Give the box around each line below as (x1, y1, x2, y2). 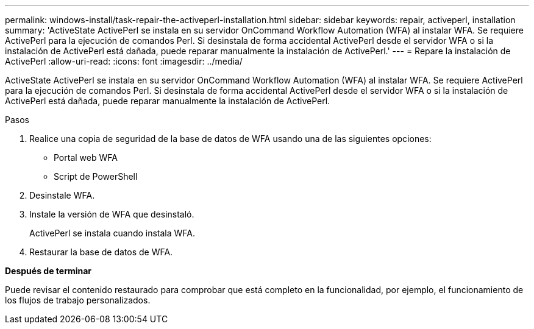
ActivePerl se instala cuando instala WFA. (29, 228, 196, 238)
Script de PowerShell (54, 171, 138, 182)
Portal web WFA (54, 152, 118, 163)
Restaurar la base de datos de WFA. (29, 247, 173, 257)
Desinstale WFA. (29, 190, 95, 200)
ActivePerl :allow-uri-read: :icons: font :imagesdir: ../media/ (5, 56, 243, 66)
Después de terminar (5, 266, 92, 276)
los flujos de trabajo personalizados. (5, 295, 151, 305)
